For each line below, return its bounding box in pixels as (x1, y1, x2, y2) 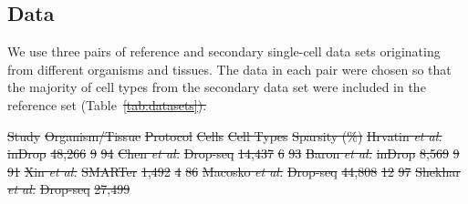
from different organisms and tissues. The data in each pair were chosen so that (7, 59, 452, 78)
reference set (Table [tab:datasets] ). (7, 95, 207, 114)
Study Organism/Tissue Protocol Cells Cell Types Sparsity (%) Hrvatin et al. (7, 126, 442, 145)
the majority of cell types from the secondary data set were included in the (7, 77, 426, 97)
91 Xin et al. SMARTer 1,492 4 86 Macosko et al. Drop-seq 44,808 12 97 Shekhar (7, 161, 461, 180)
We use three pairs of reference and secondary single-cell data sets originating (7, 42, 441, 61)
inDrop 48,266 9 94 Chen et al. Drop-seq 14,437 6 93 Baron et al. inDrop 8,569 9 (7, 144, 460, 163)
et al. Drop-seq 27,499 (7, 179, 130, 199)
